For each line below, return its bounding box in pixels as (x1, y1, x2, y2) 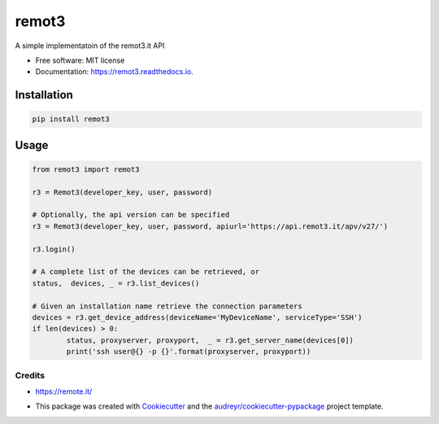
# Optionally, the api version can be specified (32, 210, 230, 220)
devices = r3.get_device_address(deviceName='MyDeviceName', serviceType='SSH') (32, 313, 363, 321)
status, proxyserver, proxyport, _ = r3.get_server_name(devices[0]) (66, 335, 354, 345)
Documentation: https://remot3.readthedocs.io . (35, 67, 194, 76)
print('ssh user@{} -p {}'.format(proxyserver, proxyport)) (66, 347, 311, 356)
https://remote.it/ (35, 387, 93, 396)
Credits (15, 369, 45, 381)
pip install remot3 (32, 115, 110, 124)
